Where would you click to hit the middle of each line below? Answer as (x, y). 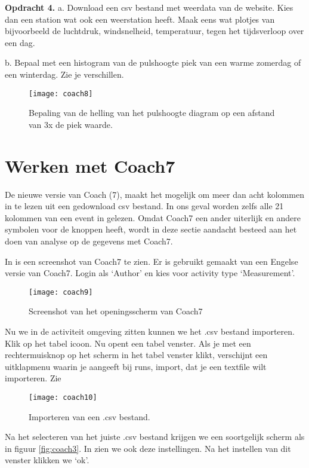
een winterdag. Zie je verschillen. (64, 74)
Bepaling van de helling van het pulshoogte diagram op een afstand (152, 113)
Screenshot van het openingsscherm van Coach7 (116, 311)
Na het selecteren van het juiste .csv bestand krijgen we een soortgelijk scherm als (155, 437)
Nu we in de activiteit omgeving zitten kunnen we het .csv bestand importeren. (150, 331)
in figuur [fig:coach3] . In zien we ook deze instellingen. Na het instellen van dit (148, 448)
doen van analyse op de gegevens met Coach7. (89, 241)
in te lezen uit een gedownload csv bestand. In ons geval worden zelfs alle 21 (144, 206)
